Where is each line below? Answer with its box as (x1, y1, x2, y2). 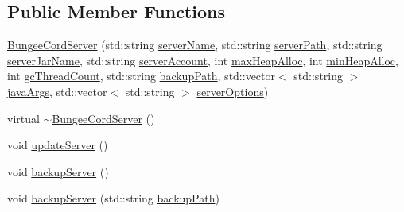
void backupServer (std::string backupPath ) (7, 190, 219, 206)
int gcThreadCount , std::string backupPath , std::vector (7, 67, 276, 84)
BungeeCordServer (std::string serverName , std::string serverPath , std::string (7, 37, 383, 53)
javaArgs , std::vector (7, 83, 107, 99)
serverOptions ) (196, 83, 269, 99)
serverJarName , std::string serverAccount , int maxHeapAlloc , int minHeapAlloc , (7, 52, 398, 68)
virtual (7, 110, 40, 126)
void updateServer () (7, 137, 108, 153)
